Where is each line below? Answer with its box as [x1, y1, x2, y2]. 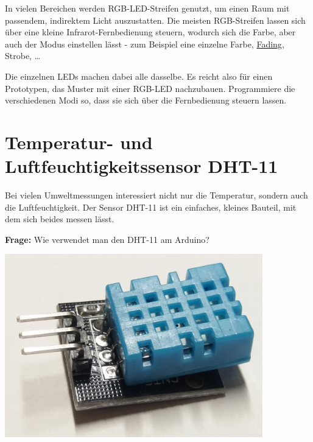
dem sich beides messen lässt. [5, 212, 114, 225]
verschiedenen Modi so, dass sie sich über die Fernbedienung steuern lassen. [5, 94, 287, 107]
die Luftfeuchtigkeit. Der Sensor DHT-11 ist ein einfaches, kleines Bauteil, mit [5, 200, 297, 213]
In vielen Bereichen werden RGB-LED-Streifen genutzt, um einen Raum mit [5, 2, 290, 14]
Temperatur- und [5, 129, 153, 154]
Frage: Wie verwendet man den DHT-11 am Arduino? [5, 233, 209, 245]
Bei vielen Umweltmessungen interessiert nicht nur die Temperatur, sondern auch [5, 189, 308, 202]
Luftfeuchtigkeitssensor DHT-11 [5, 153, 278, 178]
